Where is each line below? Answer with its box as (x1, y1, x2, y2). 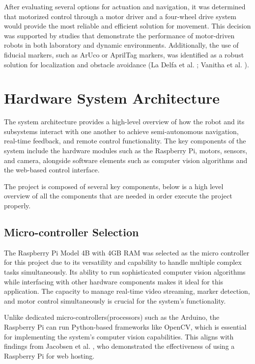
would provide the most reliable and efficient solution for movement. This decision (4, 21, 251, 31)
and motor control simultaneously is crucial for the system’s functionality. (4, 295, 226, 306)
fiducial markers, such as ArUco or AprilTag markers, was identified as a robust (4, 49, 244, 59)
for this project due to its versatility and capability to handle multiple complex (4, 257, 242, 267)
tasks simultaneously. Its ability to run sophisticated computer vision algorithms (4, 267, 246, 277)
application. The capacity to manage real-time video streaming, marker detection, (4, 286, 250, 296)
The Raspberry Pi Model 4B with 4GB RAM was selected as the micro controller (4, 247, 250, 257)
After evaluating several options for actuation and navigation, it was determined (4, 1, 246, 11)
